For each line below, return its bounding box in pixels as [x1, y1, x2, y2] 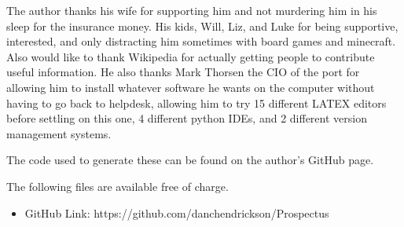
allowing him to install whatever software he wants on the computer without [6, 79, 375, 95]
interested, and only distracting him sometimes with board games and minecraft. [6, 33, 396, 49]
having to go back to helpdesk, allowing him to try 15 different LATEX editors [6, 94, 387, 111]
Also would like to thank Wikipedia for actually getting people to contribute [6, 48, 375, 64]
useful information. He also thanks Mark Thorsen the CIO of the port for [6, 64, 360, 80]
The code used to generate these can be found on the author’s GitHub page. [6, 152, 374, 168]
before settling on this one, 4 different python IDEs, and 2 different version [6, 110, 367, 126]
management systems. [6, 125, 112, 141]
